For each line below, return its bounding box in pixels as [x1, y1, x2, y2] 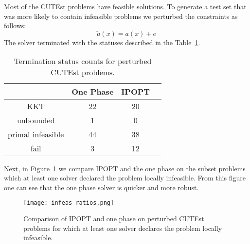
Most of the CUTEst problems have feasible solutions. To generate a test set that [4, 1, 247, 11]
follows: [4, 20, 26, 31]
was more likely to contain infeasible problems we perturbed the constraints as [4, 11, 238, 21]
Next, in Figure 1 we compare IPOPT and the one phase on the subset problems [4, 163, 246, 173]
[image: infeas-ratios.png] [23, 199, 114, 207]
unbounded [17, 114, 55, 126]
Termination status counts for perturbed [14, 55, 152, 66]
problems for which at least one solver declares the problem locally [23, 223, 222, 233]
